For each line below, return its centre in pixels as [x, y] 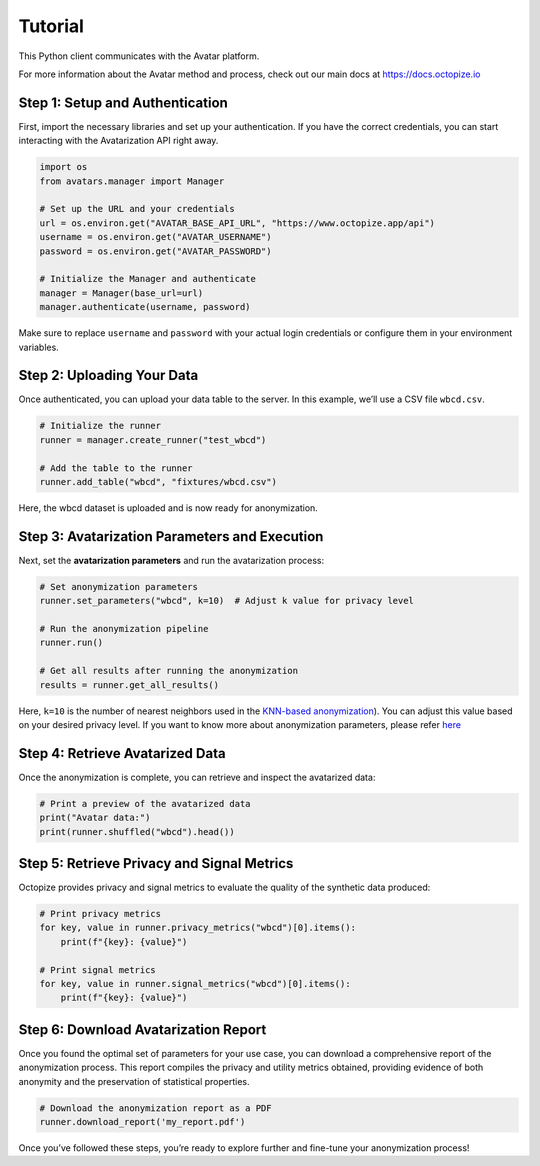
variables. [38, 347]
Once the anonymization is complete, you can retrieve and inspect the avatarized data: [197, 777]
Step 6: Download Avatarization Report [142, 1029]
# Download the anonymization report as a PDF [155, 1108]
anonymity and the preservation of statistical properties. [134, 1081]
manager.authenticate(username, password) [145, 307]
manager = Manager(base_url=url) [121, 293]
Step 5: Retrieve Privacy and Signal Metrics [156, 863]
